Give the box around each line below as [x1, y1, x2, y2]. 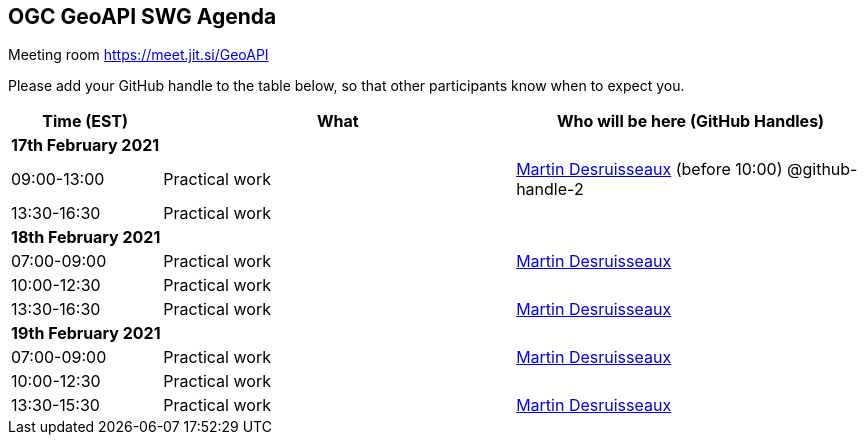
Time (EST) [42, 111, 129, 132]
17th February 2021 [11, 135, 160, 156]
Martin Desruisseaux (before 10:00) [516, 159, 783, 180]
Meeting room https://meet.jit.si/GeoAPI [8, 46, 269, 64]
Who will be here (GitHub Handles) [557, 111, 825, 132]
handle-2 [516, 179, 584, 200]
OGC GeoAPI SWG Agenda [8, 4, 277, 29]
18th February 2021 [11, 227, 161, 248]
